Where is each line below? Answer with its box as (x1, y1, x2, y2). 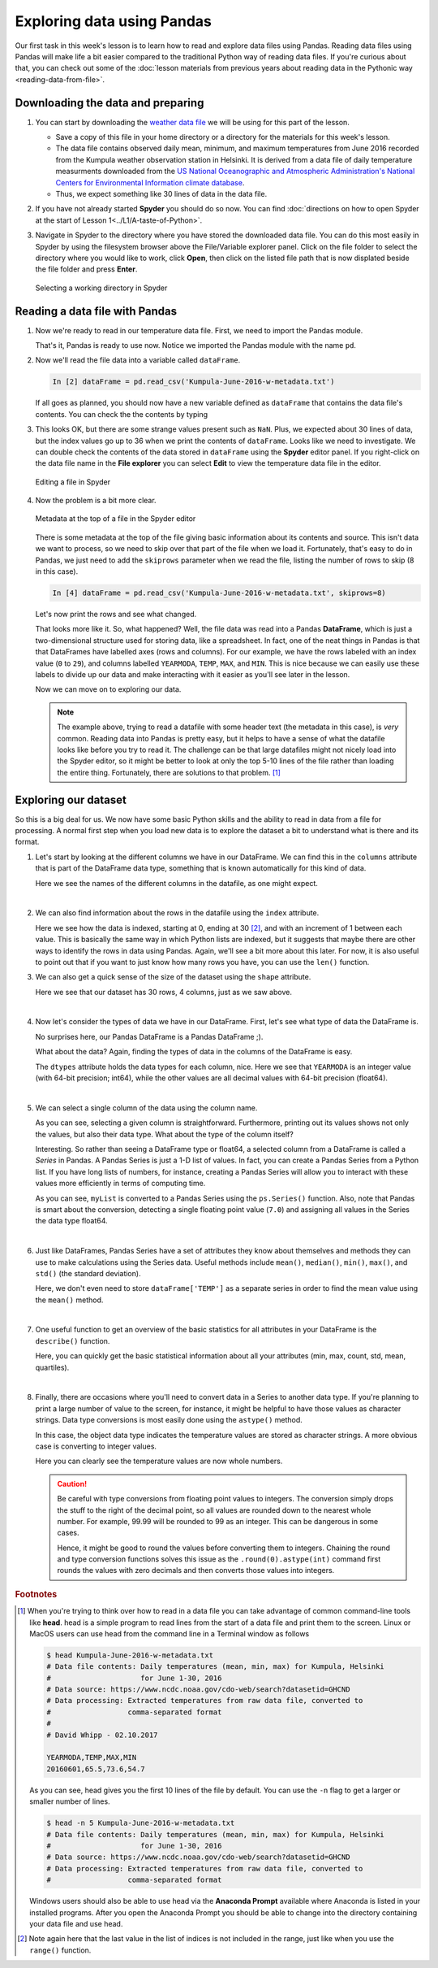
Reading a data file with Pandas (15, 304, 178, 318)
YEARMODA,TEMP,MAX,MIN (45, 1753, 137, 1762)
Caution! (57, 1479, 88, 1488)
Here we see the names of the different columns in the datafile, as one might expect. (35, 878, 318, 888)
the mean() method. (35, 1295, 104, 1305)
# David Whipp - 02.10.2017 (45, 1730, 158, 1740)
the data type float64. (35, 1216, 109, 1226)
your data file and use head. (29, 1918, 123, 1928)
